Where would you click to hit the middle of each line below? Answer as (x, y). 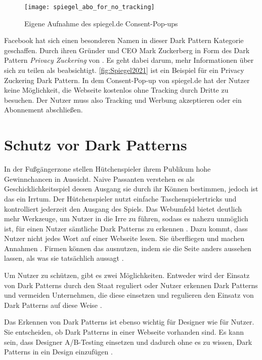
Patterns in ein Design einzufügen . (58, 352)
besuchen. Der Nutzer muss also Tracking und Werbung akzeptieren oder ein (123, 99)
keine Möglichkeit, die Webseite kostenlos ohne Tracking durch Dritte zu (116, 90)
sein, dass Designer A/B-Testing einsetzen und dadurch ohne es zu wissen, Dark (128, 342)
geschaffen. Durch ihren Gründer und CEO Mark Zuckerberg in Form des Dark (127, 50)
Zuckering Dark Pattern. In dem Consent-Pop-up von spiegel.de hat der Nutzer (127, 80)
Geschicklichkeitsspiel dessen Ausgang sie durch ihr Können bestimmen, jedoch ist (131, 189)
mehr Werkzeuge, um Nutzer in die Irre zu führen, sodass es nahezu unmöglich (126, 218)
